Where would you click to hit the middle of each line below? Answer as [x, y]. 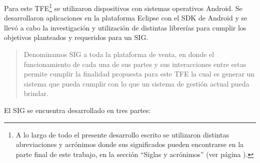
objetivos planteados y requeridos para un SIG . [76, 37]
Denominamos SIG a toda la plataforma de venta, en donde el [119, 54]
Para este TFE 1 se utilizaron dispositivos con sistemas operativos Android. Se [123, 7]
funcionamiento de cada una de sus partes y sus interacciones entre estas [135, 64]
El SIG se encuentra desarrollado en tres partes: [77, 110]
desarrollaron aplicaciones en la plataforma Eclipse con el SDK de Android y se [126, 18]
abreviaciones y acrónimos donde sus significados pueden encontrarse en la [130, 144]
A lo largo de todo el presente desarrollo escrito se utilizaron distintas [122, 134]
